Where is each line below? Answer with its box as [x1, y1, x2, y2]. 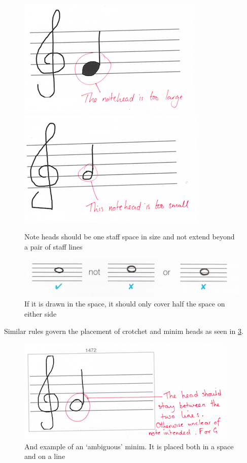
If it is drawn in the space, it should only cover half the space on [24, 298, 225, 309]
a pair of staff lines [24, 241, 83, 252]
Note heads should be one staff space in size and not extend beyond [24, 231, 235, 242]
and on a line [24, 451, 65, 461]
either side [24, 308, 57, 319]
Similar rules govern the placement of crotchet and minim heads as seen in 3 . [4, 325, 243, 336]
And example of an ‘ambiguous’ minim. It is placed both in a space [24, 441, 234, 451]
